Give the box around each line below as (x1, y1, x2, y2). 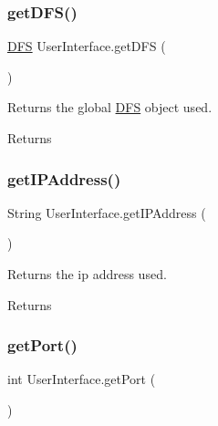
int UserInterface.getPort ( (7, 369, 156, 389)
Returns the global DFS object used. (7, 98, 213, 117)
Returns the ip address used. (7, 265, 167, 283)
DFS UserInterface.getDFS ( (7, 36, 166, 56)
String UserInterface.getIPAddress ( (7, 203, 206, 222)
